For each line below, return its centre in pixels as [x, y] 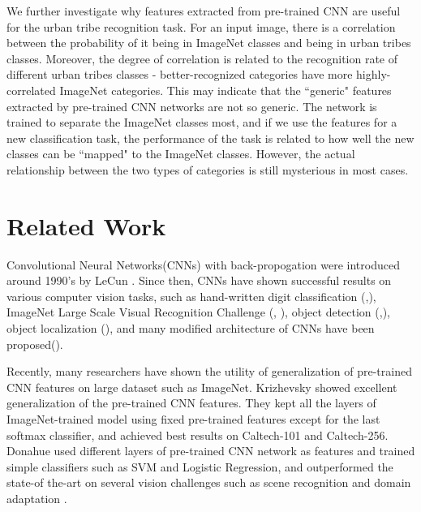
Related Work [86, 225]
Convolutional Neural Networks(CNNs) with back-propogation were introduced [203, 264]
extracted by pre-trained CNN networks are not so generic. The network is [192, 106]
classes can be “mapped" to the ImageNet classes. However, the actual [181, 154]
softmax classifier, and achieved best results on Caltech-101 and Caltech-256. [198, 435]
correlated [31, 90]
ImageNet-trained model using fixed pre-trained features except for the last [193, 419]
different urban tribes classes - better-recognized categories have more [180, 74]
